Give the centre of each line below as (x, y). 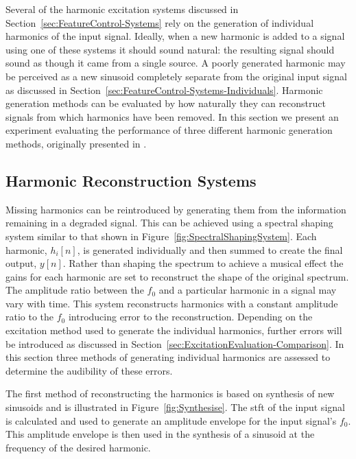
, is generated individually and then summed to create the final (210, 249)
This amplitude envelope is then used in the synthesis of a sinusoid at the (160, 434)
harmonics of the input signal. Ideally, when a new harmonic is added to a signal (175, 36)
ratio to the (30, 317)
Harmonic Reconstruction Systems (131, 180)
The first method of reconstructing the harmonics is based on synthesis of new (170, 393)
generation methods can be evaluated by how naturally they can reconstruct (166, 103)
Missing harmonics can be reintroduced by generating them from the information (176, 209)
